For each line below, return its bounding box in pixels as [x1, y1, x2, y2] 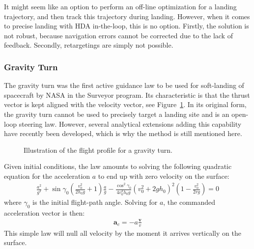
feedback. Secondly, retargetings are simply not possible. [4, 40, 173, 50]
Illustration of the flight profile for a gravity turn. [24, 144, 172, 155]
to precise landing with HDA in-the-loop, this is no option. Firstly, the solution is [4, 21, 249, 31]
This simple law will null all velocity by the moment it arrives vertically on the [4, 227, 241, 238]
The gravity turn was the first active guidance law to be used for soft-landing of [4, 80, 244, 90]
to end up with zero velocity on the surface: [98, 170, 229, 181]
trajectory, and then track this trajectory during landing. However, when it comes [4, 11, 250, 21]
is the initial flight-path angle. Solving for [32, 197, 158, 207]
